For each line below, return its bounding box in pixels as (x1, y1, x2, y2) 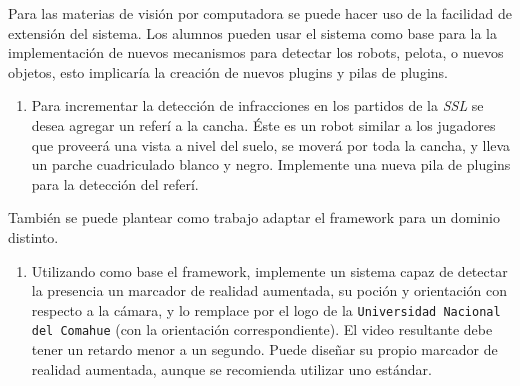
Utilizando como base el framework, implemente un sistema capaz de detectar (31, 260, 508, 281)
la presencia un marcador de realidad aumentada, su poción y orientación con (31, 280, 507, 301)
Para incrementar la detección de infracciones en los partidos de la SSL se (31, 95, 484, 116)
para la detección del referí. (31, 173, 199, 194)
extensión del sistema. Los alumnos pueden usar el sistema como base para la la (8, 22, 497, 43)
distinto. (8, 226, 59, 247)
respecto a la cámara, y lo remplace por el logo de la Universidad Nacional (31, 299, 501, 320)
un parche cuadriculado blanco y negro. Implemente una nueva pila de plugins (31, 154, 511, 175)
